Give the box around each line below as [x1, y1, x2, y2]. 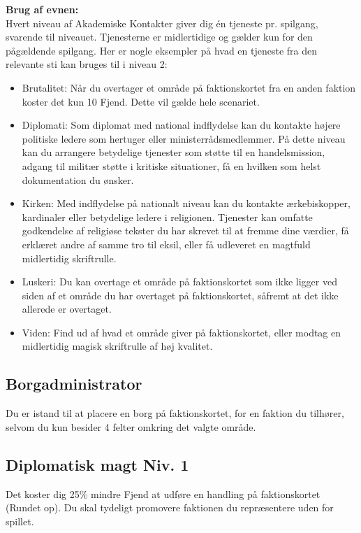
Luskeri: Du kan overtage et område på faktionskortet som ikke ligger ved [22, 274, 337, 289]
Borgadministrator [6, 373, 142, 395]
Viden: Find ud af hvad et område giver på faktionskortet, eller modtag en [22, 325, 341, 339]
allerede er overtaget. [22, 301, 112, 316]
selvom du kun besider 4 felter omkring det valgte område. [6, 419, 256, 434]
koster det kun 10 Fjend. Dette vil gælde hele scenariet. [22, 94, 260, 108]
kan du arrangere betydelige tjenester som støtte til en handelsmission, [22, 145, 325, 159]
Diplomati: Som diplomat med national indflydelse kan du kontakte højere [22, 118, 341, 132]
